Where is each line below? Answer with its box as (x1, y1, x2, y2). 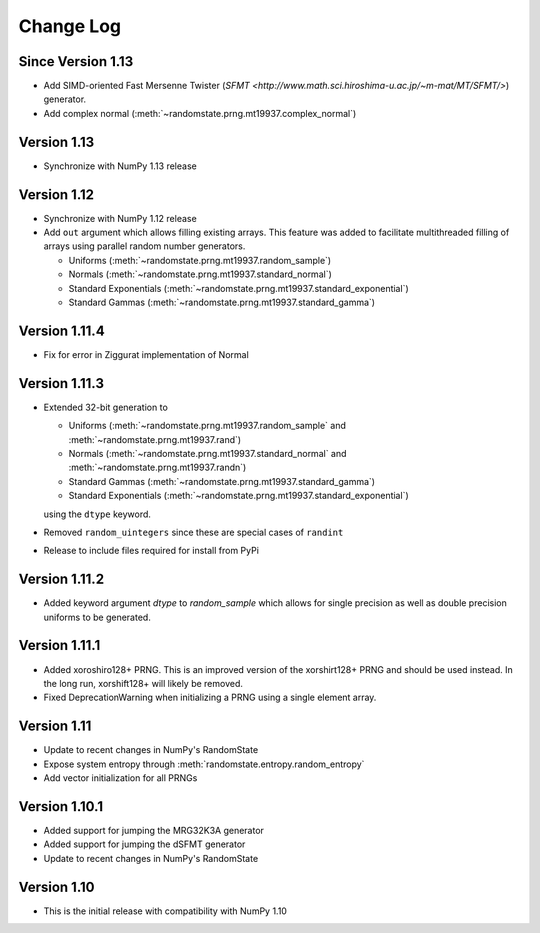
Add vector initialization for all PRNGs (43, 772, 198, 784)
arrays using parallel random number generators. (43, 240, 246, 252)
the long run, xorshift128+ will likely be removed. (43, 677, 244, 689)
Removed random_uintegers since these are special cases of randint (43, 526, 344, 538)
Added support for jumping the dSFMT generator (43, 838, 246, 850)
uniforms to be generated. (43, 611, 152, 623)
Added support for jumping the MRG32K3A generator (43, 824, 265, 836)
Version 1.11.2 (18, 571, 105, 588)
